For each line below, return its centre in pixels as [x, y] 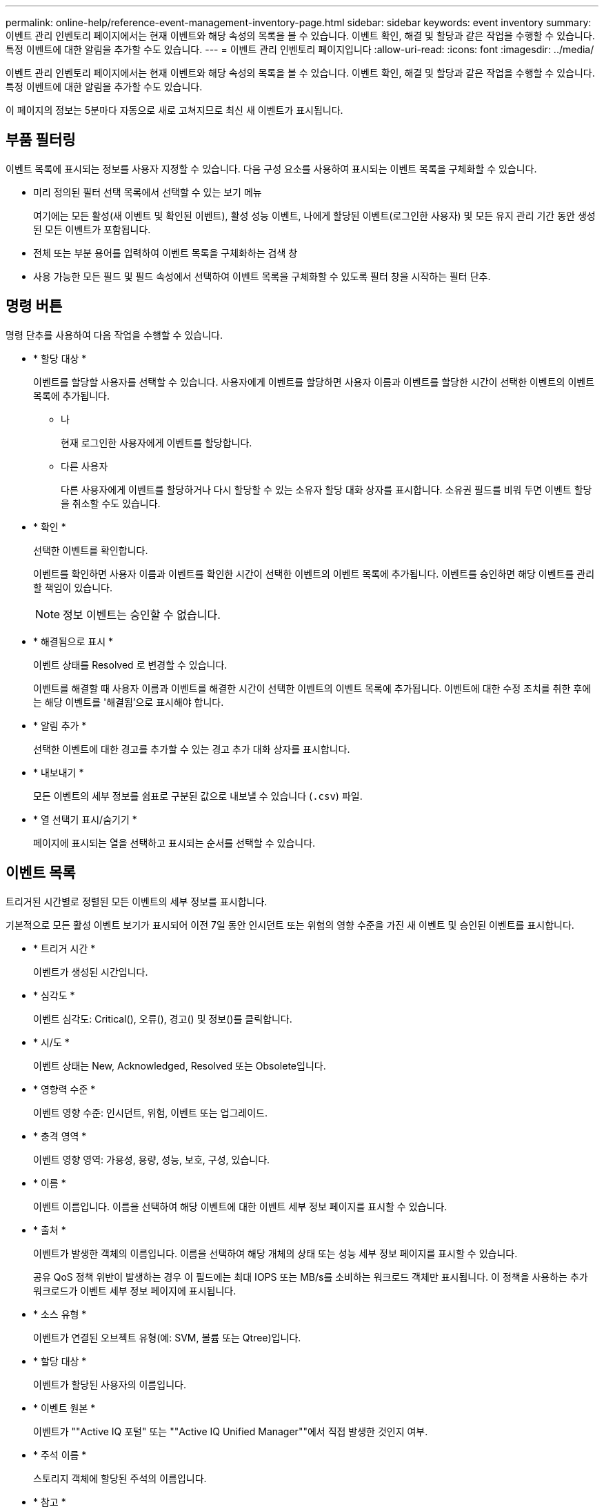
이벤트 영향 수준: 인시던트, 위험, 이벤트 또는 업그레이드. [150, 1112]
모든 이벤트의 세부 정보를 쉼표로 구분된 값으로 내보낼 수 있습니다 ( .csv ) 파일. [198, 796]
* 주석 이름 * [60, 1455]
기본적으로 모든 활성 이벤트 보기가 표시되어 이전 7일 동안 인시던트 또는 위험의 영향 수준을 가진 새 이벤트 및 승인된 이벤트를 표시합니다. [290, 925]
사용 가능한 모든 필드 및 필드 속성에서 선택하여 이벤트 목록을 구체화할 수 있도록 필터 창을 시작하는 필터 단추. [262, 276]
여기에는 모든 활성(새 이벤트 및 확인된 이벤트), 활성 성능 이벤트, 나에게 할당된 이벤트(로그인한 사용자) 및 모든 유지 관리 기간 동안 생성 [314, 215]
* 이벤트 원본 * [64, 1408]
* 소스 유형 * [60, 1314]
